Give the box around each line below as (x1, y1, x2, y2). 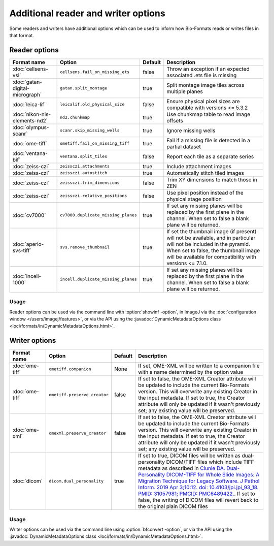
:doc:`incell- (12, 272, 42, 279)
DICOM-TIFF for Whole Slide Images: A (166, 471, 260, 478)
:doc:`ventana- (12, 150, 48, 157)
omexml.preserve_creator (49, 430, 107, 436)
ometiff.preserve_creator (49, 392, 109, 397)
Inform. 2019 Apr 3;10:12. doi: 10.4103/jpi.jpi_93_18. (138, 484, 259, 491)
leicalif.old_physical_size (60, 102, 125, 107)
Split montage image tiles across (166, 81, 245, 88)
